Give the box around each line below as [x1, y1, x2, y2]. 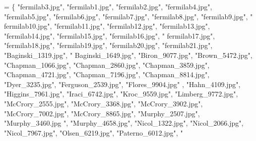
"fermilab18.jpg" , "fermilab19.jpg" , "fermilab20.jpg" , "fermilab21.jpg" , [4, 40, 213, 50]
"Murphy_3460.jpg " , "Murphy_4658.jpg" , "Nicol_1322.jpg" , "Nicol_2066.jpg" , [4, 118, 244, 128]
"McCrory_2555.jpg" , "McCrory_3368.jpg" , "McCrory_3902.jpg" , [4, 98, 203, 108]
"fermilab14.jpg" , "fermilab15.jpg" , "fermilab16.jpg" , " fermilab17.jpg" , [4, 30, 215, 41]
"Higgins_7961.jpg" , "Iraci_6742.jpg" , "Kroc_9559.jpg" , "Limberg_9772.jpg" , [4, 89, 238, 99]
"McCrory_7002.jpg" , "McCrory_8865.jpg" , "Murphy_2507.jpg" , [4, 108, 200, 118]
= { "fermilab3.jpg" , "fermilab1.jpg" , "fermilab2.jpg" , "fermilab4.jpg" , [4, 1, 212, 11]
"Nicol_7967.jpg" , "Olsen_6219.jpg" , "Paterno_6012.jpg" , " [4, 127, 183, 138]
